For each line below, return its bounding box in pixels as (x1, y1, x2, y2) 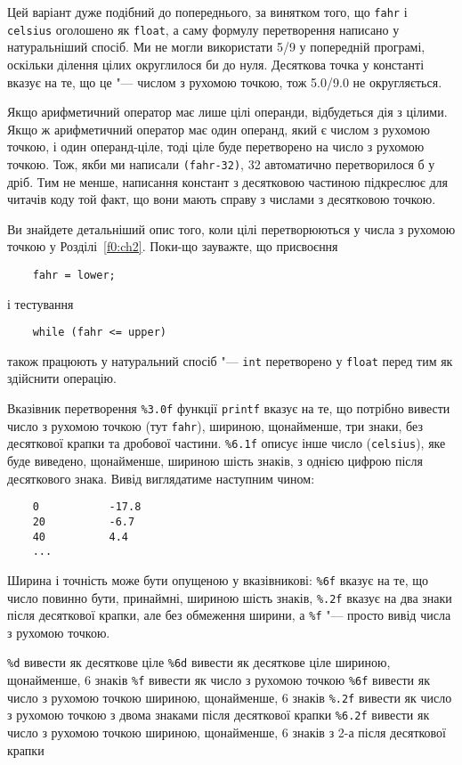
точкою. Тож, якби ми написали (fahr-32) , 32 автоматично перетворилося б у (7, 154, 435, 173)
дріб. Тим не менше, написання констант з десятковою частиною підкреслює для (7, 172, 448, 191)
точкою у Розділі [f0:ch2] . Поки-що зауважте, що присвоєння (7, 237, 338, 256)
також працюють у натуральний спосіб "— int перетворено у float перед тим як (7, 351, 453, 370)
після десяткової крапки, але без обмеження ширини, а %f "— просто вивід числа (7, 606, 451, 624)
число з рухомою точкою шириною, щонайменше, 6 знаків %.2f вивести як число (7, 688, 452, 706)
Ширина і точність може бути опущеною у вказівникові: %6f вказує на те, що (7, 570, 428, 589)
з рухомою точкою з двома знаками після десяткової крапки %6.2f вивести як (7, 705, 430, 724)
